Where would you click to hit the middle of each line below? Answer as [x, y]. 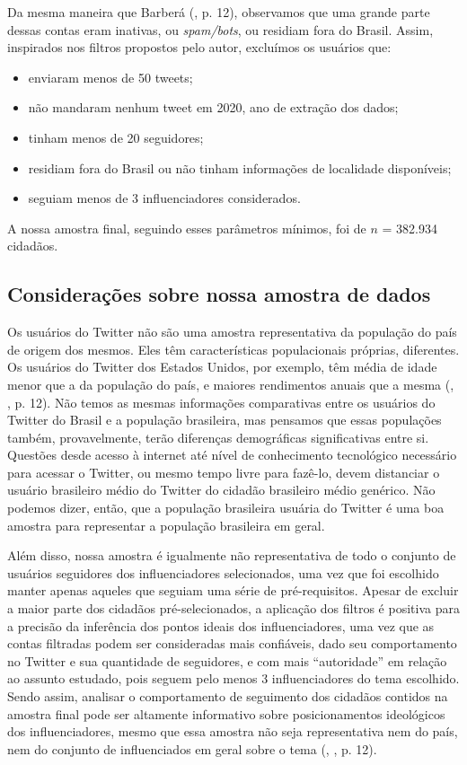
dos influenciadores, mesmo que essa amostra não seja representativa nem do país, [233, 731]
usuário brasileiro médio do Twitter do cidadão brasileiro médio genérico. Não [221, 490]
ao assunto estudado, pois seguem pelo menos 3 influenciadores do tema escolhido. [233, 678]
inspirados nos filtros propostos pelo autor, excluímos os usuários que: [199, 47]
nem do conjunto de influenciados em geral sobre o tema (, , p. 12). [192, 748]
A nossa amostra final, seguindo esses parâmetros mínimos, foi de [187, 228]
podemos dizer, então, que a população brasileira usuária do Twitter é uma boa [226, 508]
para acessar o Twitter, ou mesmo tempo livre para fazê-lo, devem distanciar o [224, 472]
